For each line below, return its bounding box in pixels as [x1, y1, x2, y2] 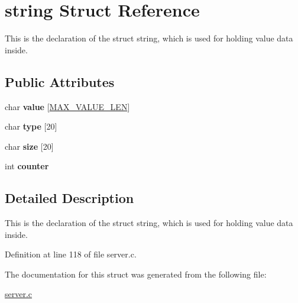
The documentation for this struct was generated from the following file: [5, 267, 267, 280]
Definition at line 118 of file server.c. [5, 248, 137, 260]
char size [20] [5, 140, 54, 152]
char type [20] [5, 120, 57, 133]
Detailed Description [5, 189, 134, 207]
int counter [5, 160, 49, 172]
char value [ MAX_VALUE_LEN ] [5, 100, 130, 112]
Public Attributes [5, 72, 115, 91]
